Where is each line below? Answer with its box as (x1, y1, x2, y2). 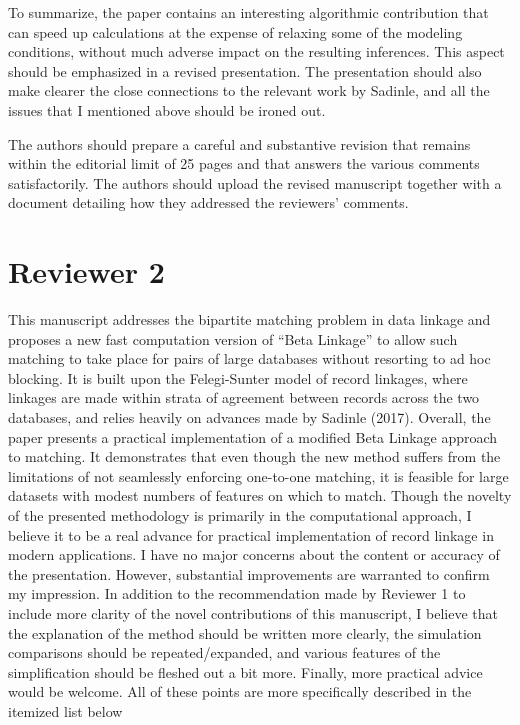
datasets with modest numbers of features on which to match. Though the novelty (8, 485, 512, 506)
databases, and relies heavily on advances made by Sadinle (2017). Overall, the (8, 407, 491, 428)
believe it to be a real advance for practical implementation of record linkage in (8, 524, 494, 545)
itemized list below (8, 700, 123, 721)
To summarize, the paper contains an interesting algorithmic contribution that (8, 2, 489, 22)
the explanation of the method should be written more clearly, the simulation (8, 622, 482, 643)
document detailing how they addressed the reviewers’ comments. (8, 192, 409, 213)
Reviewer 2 (8, 251, 165, 292)
